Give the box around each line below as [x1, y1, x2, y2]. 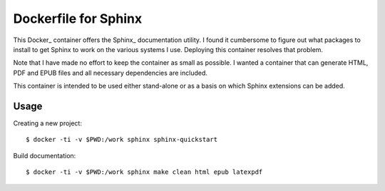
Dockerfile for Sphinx [13, 11, 143, 26]
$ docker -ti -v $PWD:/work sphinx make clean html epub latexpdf [26, 168, 263, 176]
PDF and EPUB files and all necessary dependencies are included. [13, 68, 208, 77]
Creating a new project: [13, 119, 82, 128]
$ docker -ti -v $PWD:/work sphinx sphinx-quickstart [26, 135, 217, 144]
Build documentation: [13, 151, 76, 160]
